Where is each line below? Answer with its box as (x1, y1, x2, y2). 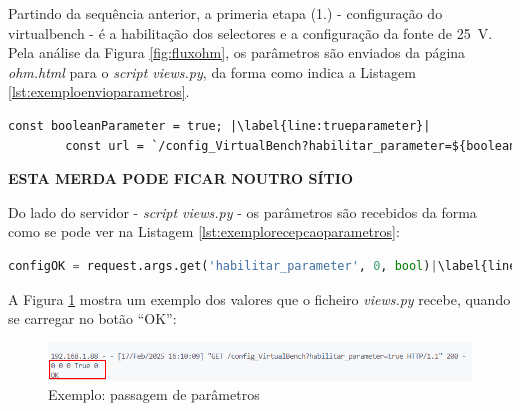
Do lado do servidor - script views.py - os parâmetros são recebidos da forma (8, 201, 477, 222)
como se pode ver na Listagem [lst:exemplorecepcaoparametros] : (8, 221, 400, 242)
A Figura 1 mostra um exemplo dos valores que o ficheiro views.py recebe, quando (8, 288, 511, 309)
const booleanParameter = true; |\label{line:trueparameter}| (8, 118, 431, 133)
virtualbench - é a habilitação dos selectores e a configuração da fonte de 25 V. (8, 22, 493, 43)
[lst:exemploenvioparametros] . (8, 81, 190, 102)
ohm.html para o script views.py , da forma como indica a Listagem (8, 61, 416, 82)
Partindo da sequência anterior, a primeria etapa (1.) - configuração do (8, 3, 443, 23)
